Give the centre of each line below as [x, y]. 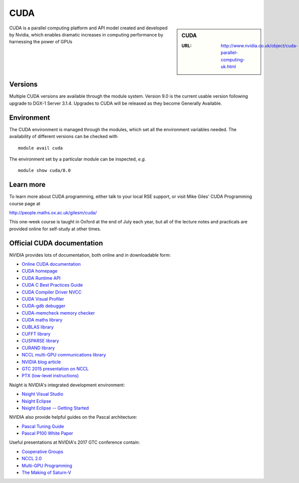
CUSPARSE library [40, 341]
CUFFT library [36, 334]
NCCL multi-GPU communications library [64, 355]
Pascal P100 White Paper [47, 433]
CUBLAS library [38, 327]
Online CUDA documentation [51, 264]
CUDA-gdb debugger [44, 306]
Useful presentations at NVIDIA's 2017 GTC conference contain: [75, 442]
